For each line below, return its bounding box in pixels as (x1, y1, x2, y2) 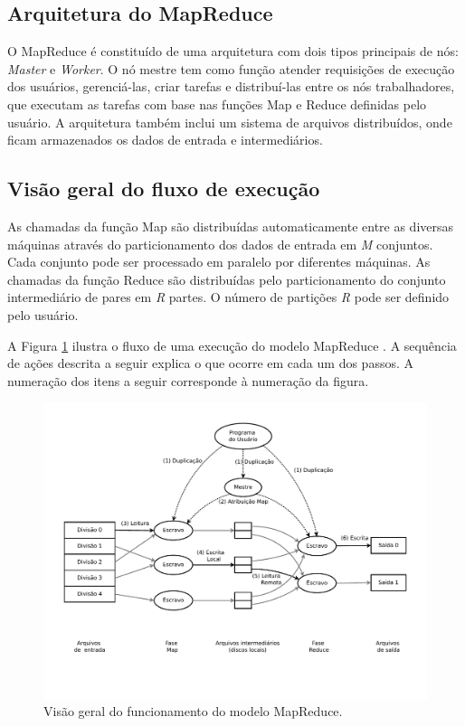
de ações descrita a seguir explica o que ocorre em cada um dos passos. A (7, 354, 413, 372)
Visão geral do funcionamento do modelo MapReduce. (43, 702, 343, 721)
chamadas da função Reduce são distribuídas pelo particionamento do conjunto (7, 269, 446, 288)
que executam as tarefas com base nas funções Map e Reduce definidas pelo (7, 94, 427, 113)
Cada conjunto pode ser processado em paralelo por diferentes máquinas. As (7, 252, 431, 271)
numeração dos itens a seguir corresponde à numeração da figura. (7, 371, 369, 390)
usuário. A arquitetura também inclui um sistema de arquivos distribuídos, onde (7, 112, 452, 131)
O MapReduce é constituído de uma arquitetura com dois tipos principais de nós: (7, 42, 459, 61)
